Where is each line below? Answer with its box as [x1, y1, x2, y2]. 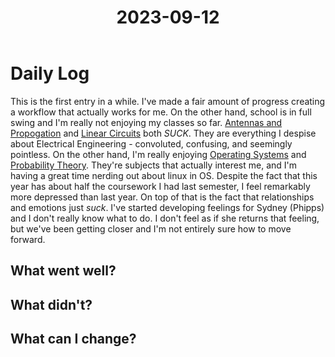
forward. [10, 233, 46, 245]
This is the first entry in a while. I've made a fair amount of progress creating [10, 95, 326, 107]
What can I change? [10, 331, 137, 348]
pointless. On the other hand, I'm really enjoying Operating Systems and [10, 148, 307, 160]
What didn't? [10, 296, 93, 313]
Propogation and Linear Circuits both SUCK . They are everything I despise [10, 127, 317, 139]
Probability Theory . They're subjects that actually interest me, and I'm [10, 159, 298, 171]
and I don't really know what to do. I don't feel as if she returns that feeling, [10, 212, 320, 224]
